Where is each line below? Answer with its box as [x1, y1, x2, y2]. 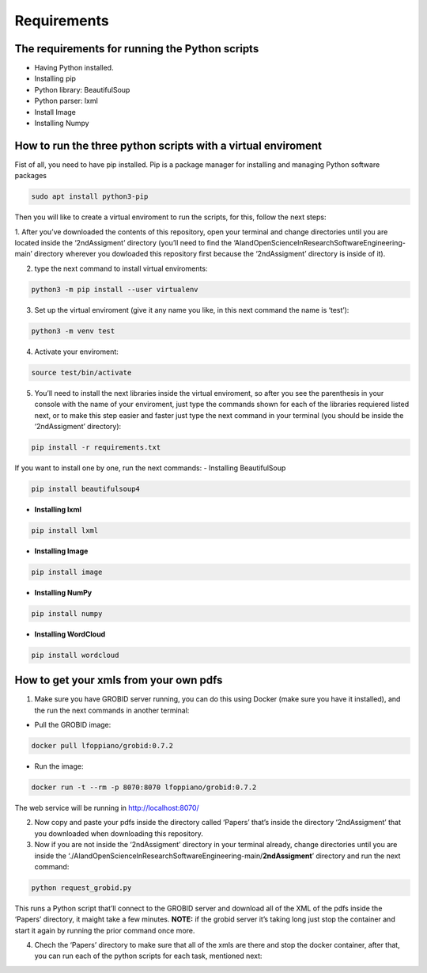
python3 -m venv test [31, 326, 115, 336]
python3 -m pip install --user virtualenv [31, 285, 198, 294]
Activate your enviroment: [34, 347, 119, 356]
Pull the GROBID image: [34, 720, 111, 730]
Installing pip [34, 74, 77, 83]
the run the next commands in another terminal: [34, 705, 190, 715]
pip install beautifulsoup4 [31, 484, 140, 493]
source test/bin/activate [31, 368, 132, 377]
